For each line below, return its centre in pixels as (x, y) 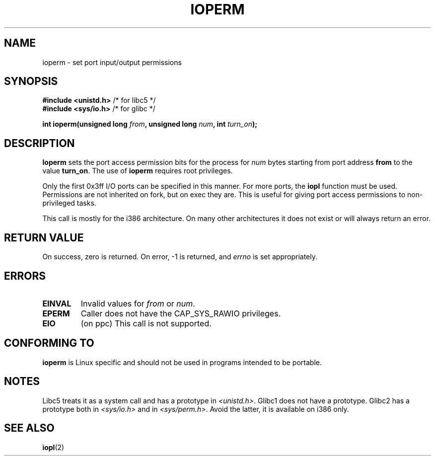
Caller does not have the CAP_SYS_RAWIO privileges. (181, 313)
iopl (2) (53, 447)
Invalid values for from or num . (138, 303)
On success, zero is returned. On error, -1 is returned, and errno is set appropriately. (180, 257)
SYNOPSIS (31, 81)
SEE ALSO (29, 428)
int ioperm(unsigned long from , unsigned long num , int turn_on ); (150, 124)
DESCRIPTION (39, 143)
